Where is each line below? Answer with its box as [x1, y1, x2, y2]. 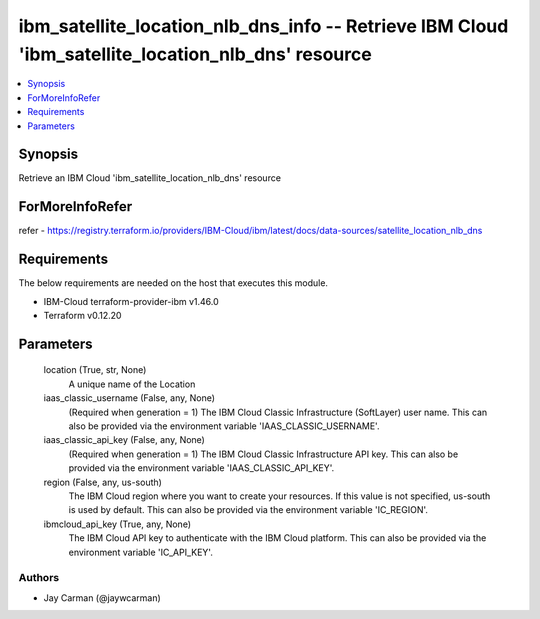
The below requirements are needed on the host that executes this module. [18, 277, 329, 289]
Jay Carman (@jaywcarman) [43, 591, 162, 604]
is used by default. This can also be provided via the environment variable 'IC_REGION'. [68, 504, 429, 516]
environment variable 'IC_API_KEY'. [68, 546, 214, 558]
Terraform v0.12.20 [43, 310, 122, 322]
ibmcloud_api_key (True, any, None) [43, 518, 192, 530]
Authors [18, 571, 60, 585]
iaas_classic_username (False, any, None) [43, 392, 215, 404]
